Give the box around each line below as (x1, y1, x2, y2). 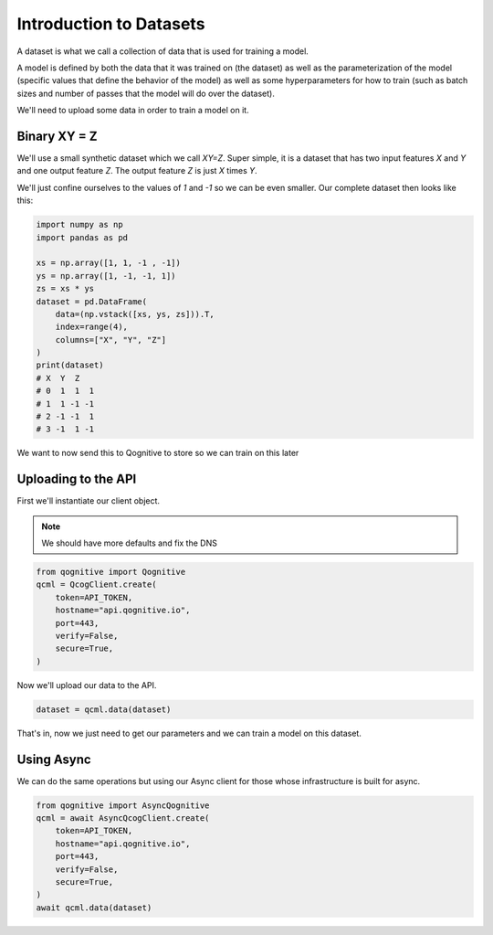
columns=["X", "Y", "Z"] (55, 335, 167, 345)
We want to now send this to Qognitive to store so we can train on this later (16, 448, 299, 459)
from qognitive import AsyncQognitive (36, 800, 210, 811)
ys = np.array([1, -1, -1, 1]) (36, 271, 177, 281)
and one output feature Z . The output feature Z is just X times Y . (16, 165, 257, 176)
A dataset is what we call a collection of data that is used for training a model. (16, 46, 309, 57)
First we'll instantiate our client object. (16, 495, 160, 506)
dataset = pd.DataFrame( (36, 296, 148, 306)
